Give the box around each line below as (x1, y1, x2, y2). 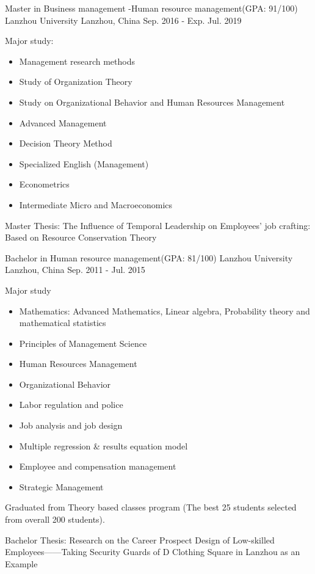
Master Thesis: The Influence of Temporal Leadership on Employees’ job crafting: (5, 219, 311, 231)
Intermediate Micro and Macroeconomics (19, 198, 173, 211)
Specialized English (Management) (19, 157, 149, 170)
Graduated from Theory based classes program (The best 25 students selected (5, 501, 297, 514)
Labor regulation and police (19, 398, 123, 411)
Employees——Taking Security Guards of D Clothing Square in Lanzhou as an (5, 545, 300, 558)
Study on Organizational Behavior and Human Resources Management (19, 95, 285, 108)
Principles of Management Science (19, 336, 147, 349)
